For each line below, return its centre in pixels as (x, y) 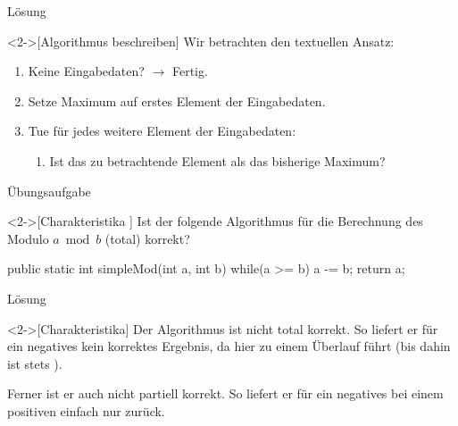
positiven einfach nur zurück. (86, 410)
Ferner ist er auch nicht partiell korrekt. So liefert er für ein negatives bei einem (225, 393)
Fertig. (190, 71)
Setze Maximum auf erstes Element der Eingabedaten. (177, 100)
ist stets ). (35, 363)
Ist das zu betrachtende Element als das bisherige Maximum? (217, 160)
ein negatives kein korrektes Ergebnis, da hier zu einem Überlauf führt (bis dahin (229, 346)
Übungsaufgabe (49, 191)
